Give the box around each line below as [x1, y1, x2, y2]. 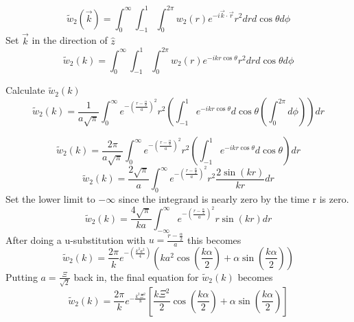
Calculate [5, 83, 45, 97]
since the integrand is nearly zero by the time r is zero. [118, 192, 349, 206]
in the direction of [32, 33, 108, 47]
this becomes [187, 232, 241, 247]
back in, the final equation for [73, 269, 199, 284]
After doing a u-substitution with [5, 232, 146, 247]
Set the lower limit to [5, 192, 95, 206]
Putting [5, 269, 38, 284]
